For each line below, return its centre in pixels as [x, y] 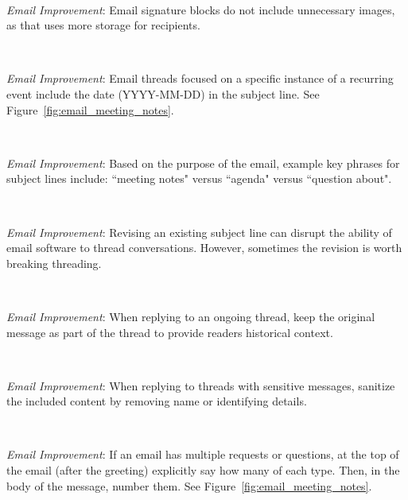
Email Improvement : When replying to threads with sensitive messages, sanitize [201, 385]
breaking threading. [54, 263]
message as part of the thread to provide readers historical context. [170, 332]
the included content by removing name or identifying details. [157, 401]
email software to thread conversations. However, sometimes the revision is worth [204, 248]
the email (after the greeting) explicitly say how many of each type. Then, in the [203, 470]
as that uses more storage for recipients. [103, 25]
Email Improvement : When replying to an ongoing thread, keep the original [191, 316]
